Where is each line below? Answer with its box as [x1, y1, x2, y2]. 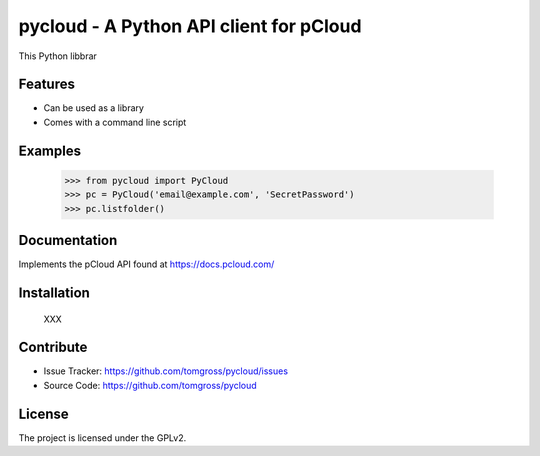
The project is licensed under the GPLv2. [18, 431, 187, 444]
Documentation [18, 232, 118, 249]
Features [18, 76, 75, 93]
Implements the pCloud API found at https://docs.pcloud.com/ [18, 258, 275, 270]
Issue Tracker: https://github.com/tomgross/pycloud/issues [43, 365, 289, 377]
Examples [18, 142, 82, 159]
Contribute [18, 339, 88, 356]
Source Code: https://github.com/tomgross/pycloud [43, 379, 257, 391]
